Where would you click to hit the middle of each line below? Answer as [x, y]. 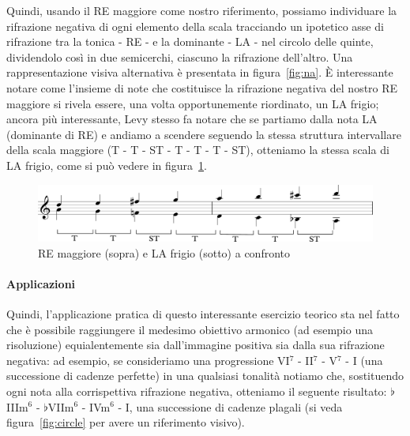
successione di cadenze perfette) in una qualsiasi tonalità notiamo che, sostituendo [205, 376]
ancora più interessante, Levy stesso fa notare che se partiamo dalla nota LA [192, 119]
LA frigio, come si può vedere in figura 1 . [107, 165]
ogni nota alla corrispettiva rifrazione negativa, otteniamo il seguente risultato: [197, 391]
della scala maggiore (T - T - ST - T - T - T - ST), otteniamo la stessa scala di [198, 150]
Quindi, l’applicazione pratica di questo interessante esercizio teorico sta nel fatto [203, 313]
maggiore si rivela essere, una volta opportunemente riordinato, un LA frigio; [193, 103]
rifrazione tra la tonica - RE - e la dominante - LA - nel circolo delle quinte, [190, 41]
